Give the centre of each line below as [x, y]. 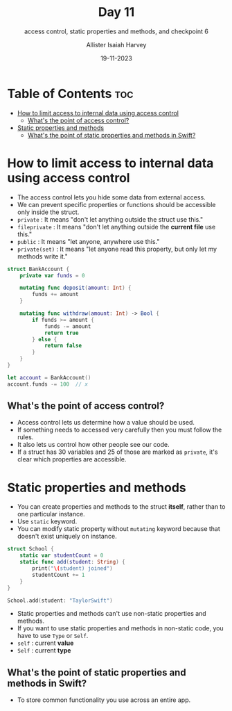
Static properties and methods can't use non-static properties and [111, 614]
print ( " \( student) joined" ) [72, 569]
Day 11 [116, 12]
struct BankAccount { [38, 269]
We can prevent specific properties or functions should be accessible [116, 204]
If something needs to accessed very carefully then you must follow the [119, 430]
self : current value [45, 643]
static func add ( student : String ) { [73, 562]
